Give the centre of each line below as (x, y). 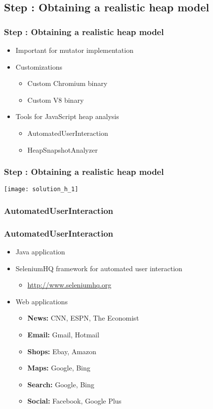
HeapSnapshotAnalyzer (63, 149)
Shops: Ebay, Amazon (62, 351)
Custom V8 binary (56, 100)
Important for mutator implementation (74, 50)
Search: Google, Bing (61, 384)
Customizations (39, 66)
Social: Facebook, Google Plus (74, 401)
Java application (40, 252)
